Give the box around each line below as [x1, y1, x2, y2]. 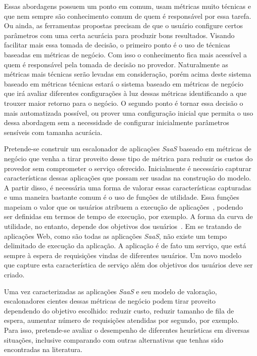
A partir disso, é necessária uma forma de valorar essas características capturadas [4, 182, 252, 192]
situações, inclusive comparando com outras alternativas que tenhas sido [4, 334, 223, 345]
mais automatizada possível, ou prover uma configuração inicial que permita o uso [4, 107, 253, 118]
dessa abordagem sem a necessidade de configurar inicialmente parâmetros [4, 117, 229, 128]
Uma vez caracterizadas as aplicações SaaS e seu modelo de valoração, [4, 286, 217, 296]
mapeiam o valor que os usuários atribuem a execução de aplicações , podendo [4, 201, 243, 212]
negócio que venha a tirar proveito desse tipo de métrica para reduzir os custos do [4, 153, 253, 163]
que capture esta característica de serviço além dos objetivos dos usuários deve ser [4, 260, 253, 270]
